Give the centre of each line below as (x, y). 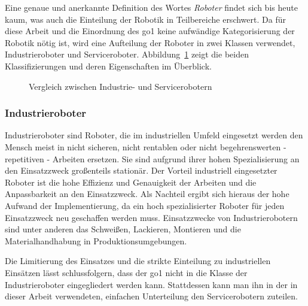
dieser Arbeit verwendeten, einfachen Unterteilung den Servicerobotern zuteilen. (151, 296)
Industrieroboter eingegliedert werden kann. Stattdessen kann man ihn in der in (151, 284)
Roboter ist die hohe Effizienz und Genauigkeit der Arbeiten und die (131, 182)
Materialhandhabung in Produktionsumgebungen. (96, 240)
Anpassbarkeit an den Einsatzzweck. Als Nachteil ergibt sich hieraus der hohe (147, 194)
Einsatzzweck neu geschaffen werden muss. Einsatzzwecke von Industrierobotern (151, 217)
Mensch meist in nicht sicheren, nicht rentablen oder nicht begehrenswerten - (146, 146)
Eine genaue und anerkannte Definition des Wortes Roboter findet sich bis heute (151, 7)
